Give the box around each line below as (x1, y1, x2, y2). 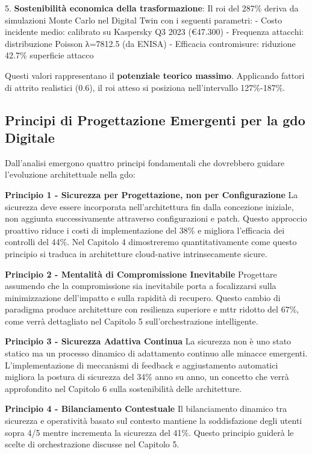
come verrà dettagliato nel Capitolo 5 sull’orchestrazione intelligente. (5, 314, 258, 327)
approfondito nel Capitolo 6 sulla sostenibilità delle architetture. (5, 382, 242, 394)
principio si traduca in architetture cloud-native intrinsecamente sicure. (5, 247, 267, 260)
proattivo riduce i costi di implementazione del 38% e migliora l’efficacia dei (5, 223, 285, 236)
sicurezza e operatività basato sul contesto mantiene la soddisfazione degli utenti (5, 414, 302, 427)
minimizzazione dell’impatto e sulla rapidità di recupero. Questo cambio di (5, 291, 281, 303)
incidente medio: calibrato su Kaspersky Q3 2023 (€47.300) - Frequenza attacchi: (5, 25, 304, 38)
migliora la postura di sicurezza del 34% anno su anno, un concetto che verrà (5, 370, 289, 383)
